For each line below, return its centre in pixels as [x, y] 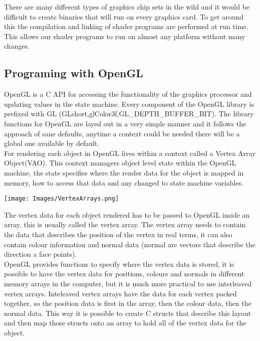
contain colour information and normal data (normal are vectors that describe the [130, 244]
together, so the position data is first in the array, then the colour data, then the [128, 303]
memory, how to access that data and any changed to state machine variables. [124, 182]
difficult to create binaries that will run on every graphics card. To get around [124, 16]
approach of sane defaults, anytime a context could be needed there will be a [122, 133]
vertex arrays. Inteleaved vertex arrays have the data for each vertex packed [120, 293]
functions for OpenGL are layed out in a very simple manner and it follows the [125, 123]
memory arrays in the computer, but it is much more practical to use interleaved [128, 283]
